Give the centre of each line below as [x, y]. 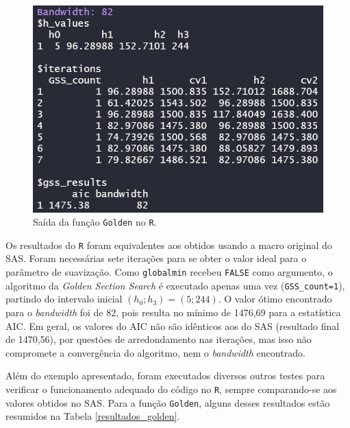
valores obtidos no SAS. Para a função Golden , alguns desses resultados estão [168, 402]
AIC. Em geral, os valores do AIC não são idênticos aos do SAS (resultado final [173, 325]
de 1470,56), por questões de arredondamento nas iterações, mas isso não [159, 339]
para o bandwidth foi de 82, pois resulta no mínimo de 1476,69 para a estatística [173, 312]
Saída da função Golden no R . [95, 222]
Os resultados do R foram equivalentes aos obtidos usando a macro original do [169, 245]
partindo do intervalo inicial [64, 299]
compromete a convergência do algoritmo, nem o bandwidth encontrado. [155, 352]
